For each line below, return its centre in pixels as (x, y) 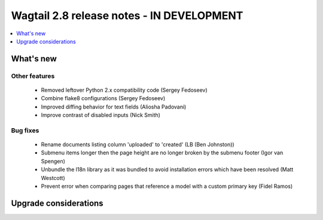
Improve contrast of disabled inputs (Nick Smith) (101, 115)
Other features (33, 76)
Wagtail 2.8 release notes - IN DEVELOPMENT (127, 16)
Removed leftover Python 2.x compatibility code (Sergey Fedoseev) (124, 90)
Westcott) (53, 178)
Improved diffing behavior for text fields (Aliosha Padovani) (114, 107)
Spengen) (53, 161)
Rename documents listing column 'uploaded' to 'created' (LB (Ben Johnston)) (138, 145)
